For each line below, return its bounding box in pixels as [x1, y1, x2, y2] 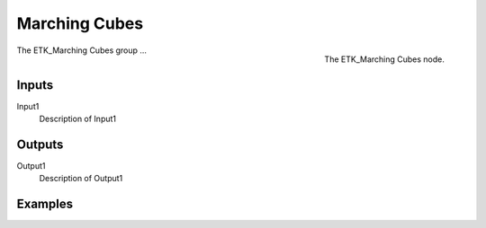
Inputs [16, 77, 54, 92]
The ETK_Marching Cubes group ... [16, 45, 148, 56]
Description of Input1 [39, 113, 117, 125]
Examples [16, 197, 74, 212]
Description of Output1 [39, 173, 123, 184]
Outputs [16, 136, 64, 152]
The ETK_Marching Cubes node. [324, 54, 445, 65]
